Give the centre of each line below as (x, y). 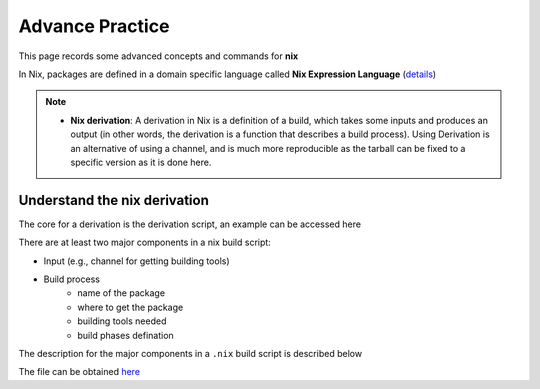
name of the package (121, 293)
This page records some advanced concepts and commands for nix (158, 56)
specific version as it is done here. (141, 162)
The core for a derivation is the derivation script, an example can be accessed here (190, 224)
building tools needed (122, 321)
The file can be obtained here (79, 372)
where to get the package (130, 307)
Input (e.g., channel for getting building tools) (136, 261)
